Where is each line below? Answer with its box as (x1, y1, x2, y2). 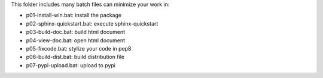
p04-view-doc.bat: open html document (26, 36, 126, 44)
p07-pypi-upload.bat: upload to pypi (26, 61, 116, 68)
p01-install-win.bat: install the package (26, 12, 122, 19)
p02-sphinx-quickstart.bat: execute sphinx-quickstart (26, 20, 159, 27)
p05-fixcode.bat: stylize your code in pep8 (26, 45, 132, 52)
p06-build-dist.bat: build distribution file (26, 54, 125, 61)
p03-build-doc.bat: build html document (26, 29, 126, 36)
